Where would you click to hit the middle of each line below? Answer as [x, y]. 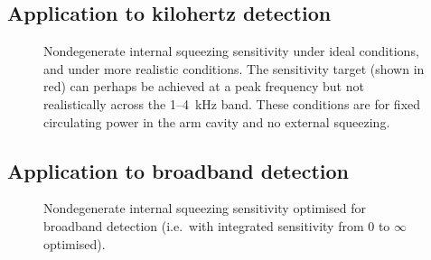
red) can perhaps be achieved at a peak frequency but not [204, 86]
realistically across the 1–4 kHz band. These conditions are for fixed [232, 103]
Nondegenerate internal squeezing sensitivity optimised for [205, 208]
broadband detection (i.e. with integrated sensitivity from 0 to [217, 225]
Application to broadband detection [178, 170]
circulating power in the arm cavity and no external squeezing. [217, 121]
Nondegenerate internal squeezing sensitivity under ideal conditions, [231, 51]
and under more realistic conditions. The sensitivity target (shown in [234, 68]
